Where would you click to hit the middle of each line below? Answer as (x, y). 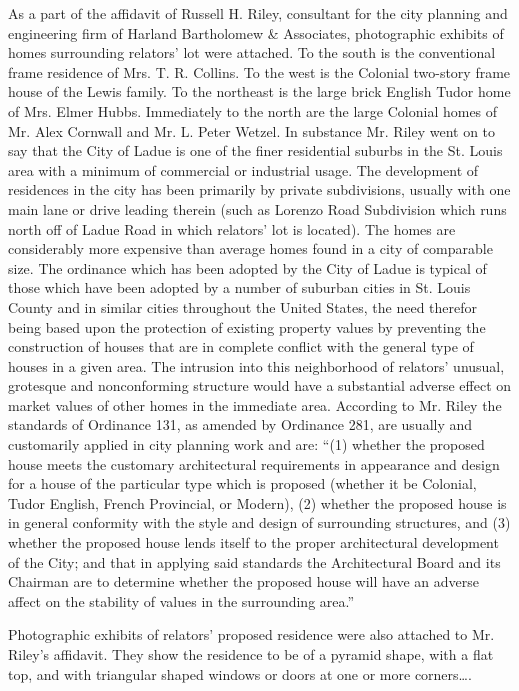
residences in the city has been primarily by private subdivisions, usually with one (259, 189)
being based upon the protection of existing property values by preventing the (247, 326)
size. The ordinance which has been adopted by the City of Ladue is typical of (247, 267)
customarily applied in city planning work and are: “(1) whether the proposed (246, 444)
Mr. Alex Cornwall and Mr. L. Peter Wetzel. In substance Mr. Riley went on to (252, 130)
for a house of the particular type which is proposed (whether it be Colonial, (242, 483)
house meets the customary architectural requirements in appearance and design (254, 463)
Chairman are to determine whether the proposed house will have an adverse (244, 581)
